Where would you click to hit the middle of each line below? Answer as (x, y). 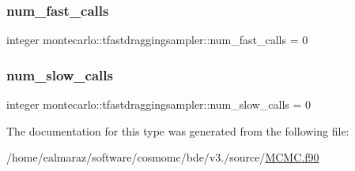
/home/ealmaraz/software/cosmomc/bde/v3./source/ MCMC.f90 (163, 157)
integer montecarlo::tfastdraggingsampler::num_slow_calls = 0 (159, 104)
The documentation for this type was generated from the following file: (178, 130)
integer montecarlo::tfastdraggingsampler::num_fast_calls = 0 (157, 40)
